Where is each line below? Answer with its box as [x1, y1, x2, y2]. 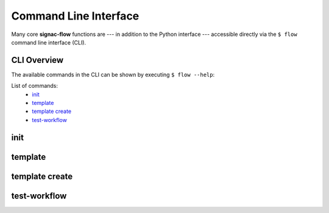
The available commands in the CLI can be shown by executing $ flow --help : [11, 71, 215, 78]
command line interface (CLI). [11, 38, 87, 46]
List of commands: [11, 82, 58, 90]
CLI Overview [11, 55, 64, 65]
